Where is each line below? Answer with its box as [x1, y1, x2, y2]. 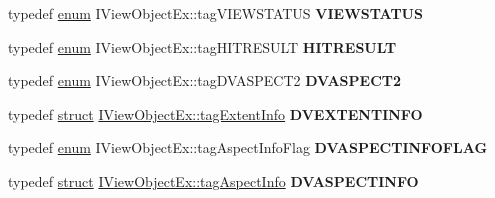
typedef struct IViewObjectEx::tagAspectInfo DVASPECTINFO [8, 170, 419, 191]
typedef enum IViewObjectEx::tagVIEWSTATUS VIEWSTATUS [8, 3, 423, 23]
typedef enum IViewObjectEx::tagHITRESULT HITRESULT [8, 36, 397, 57]
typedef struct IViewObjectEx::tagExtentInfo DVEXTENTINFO [8, 103, 423, 124]
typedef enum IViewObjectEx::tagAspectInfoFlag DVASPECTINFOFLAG [8, 137, 488, 158]
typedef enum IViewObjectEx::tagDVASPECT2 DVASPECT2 [8, 70, 402, 91]
